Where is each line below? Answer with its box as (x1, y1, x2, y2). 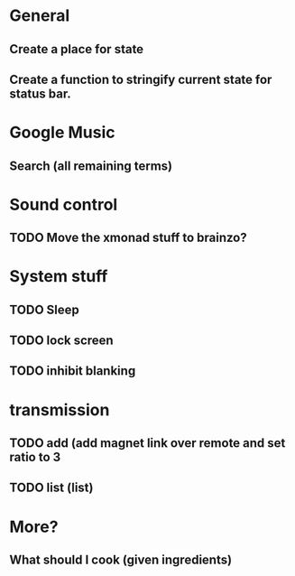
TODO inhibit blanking (9, 363, 136, 379)
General (9, 5, 70, 26)
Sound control (9, 194, 118, 215)
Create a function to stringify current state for (9, 71, 272, 87)
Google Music (9, 123, 115, 143)
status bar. (9, 86, 72, 101)
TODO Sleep (9, 302, 79, 317)
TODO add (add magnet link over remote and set (9, 435, 286, 451)
